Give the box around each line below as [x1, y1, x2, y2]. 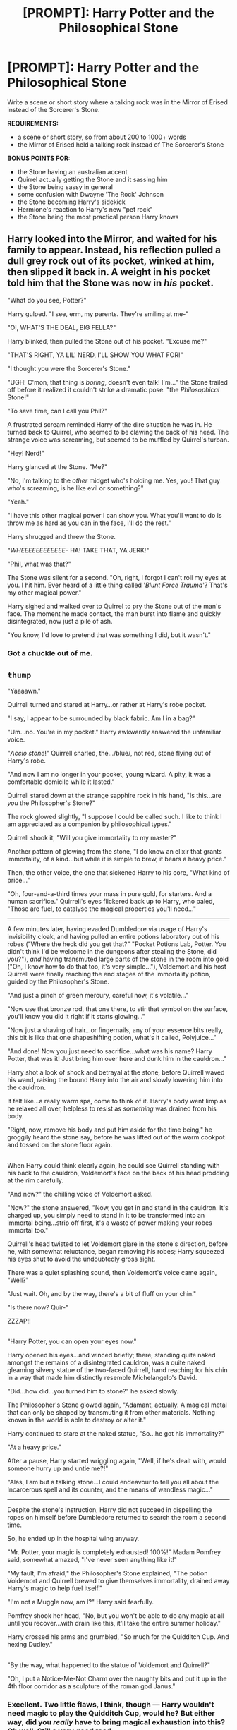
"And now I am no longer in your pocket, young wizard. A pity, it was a [7, 770, 212, 779]
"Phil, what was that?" [7, 559, 72, 568]
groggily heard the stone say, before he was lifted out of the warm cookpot [7, 1133, 226, 1142]
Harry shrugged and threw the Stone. [7, 532, 116, 540]
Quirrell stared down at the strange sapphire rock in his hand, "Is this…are [7, 792, 222, 800]
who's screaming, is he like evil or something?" [7, 483, 144, 492]
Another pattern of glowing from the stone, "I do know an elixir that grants [7, 847, 222, 856]
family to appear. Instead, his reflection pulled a [7, 244, 221, 256]
